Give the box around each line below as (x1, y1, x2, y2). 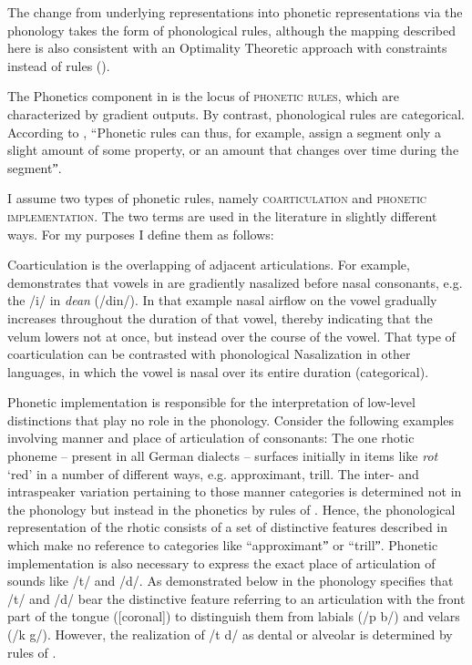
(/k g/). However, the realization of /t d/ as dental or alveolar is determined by (7, 625, 453, 643)
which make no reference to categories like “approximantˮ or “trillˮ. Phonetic (7, 536, 438, 555)
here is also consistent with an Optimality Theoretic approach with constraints (7, 38, 447, 57)
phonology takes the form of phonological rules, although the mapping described (7, 20, 456, 39)
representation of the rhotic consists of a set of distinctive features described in (7, 517, 448, 537)
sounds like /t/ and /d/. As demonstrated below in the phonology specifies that (7, 571, 454, 590)
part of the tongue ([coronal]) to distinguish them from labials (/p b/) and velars (7, 607, 460, 626)
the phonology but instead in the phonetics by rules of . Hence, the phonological (7, 499, 456, 518)
